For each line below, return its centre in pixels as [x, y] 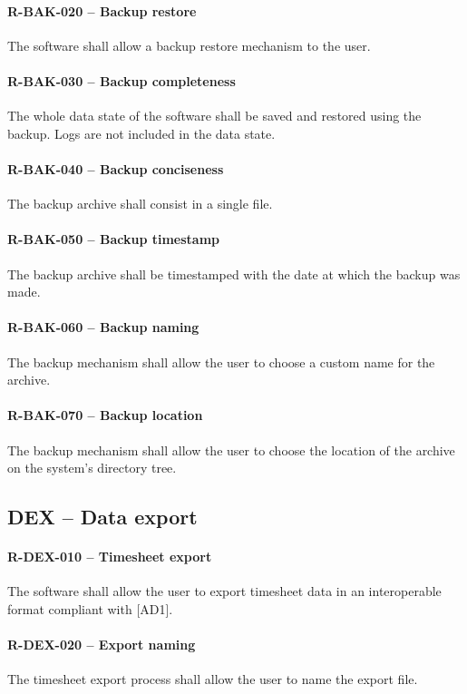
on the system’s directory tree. [92, 468]
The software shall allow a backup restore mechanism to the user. [189, 45]
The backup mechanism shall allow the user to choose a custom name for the [221, 362]
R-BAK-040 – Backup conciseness [116, 168]
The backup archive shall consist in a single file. [140, 204]
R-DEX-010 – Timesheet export [110, 557]
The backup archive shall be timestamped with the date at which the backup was [234, 274]
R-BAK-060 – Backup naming [103, 327]
